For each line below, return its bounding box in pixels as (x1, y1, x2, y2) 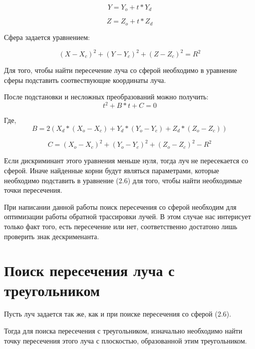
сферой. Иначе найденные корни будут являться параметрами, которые (4, 165, 220, 175)
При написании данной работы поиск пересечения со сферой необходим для (4, 201, 237, 212)
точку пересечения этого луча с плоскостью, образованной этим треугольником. (4, 335, 247, 346)
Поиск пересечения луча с (4, 260, 175, 281)
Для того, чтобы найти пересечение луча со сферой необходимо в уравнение (4, 65, 237, 75)
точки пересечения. (4, 185, 62, 195)
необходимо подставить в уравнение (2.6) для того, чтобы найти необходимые (4, 175, 242, 185)
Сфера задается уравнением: (4, 31, 90, 42)
